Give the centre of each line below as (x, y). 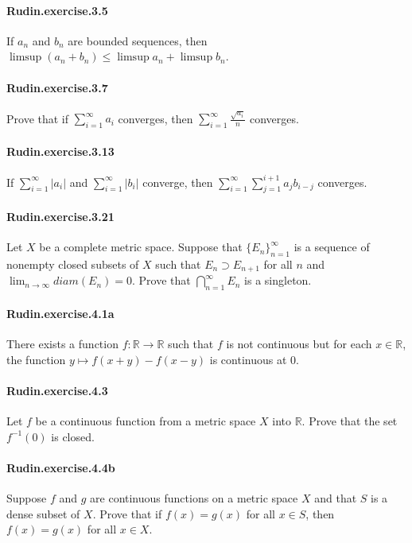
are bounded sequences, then (138, 40)
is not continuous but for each (299, 344)
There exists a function (62, 344)
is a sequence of (332, 247)
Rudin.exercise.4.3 (57, 390)
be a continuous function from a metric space (146, 421)
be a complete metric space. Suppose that (141, 247)
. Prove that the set (350, 421)
